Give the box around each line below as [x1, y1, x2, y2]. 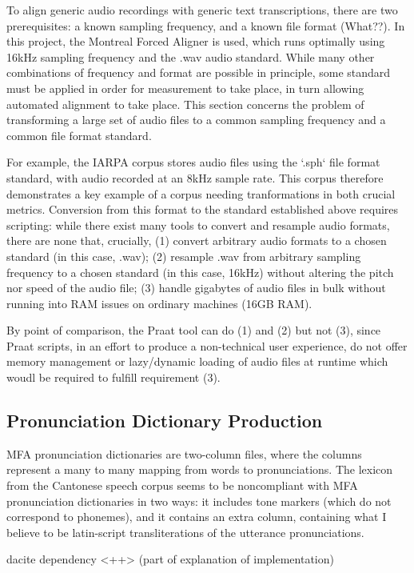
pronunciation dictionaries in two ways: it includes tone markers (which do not [6, 492, 392, 509]
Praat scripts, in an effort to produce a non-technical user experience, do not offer [6, 337, 408, 354]
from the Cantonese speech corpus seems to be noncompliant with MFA [6, 477, 358, 494]
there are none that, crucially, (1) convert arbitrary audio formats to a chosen [6, 232, 387, 249]
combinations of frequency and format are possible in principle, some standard [6, 64, 391, 81]
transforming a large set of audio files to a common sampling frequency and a [6, 111, 386, 128]
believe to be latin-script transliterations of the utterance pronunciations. [6, 523, 364, 540]
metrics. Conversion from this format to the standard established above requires [6, 201, 399, 218]
